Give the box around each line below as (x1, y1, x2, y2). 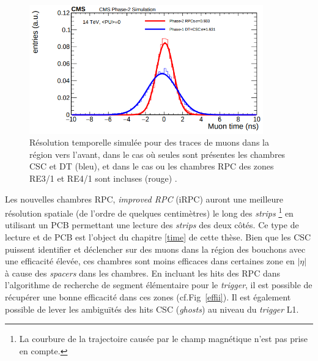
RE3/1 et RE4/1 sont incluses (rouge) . (29, 172, 177, 185)
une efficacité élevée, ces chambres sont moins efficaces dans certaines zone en (5, 255, 295, 267)
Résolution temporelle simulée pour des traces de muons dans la (29, 136, 269, 149)
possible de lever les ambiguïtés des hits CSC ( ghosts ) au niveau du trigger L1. (5, 302, 299, 315)
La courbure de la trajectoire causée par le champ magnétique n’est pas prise (19, 332, 308, 345)
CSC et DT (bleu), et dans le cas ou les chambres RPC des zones (29, 160, 274, 173)
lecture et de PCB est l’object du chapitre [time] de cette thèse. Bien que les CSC (5, 231, 311, 244)
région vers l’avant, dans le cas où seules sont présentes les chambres (29, 147, 286, 160)
